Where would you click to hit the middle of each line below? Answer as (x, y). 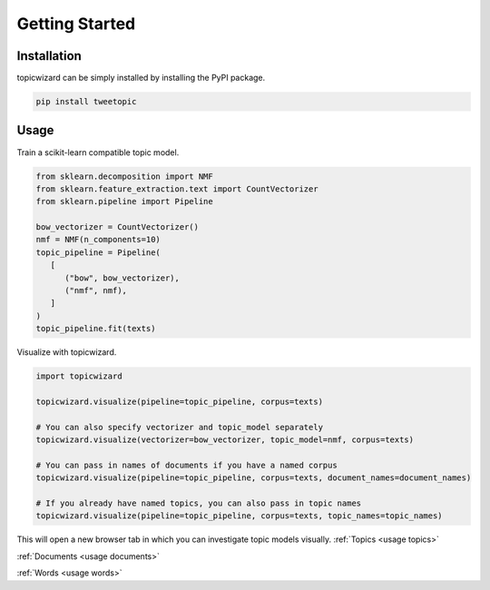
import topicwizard (79, 376)
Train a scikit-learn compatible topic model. (98, 152)
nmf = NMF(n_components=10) (98, 240)
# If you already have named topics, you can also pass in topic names (199, 503)
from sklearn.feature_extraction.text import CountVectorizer (177, 189)
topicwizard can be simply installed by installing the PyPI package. (141, 78)
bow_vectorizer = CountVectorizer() (118, 227)
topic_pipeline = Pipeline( (98, 252)
